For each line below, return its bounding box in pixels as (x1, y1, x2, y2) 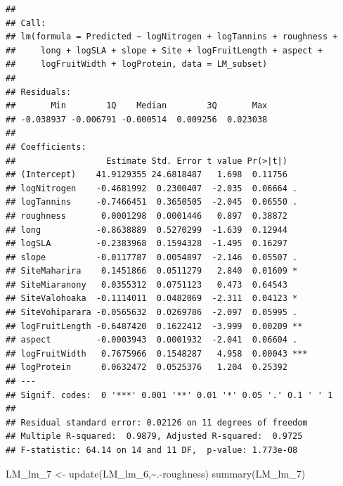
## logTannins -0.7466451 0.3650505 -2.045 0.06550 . (6, 197, 298, 207)
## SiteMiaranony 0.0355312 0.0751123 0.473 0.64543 (6, 279, 287, 290)
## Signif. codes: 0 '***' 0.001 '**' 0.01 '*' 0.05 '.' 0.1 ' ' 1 (6, 390, 333, 400)
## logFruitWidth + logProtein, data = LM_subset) (6, 59, 268, 70)
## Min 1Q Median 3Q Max (6, 101, 268, 111)
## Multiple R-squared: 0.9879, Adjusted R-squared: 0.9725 (6, 431, 303, 442)
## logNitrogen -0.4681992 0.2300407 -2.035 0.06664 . (6, 183, 298, 193)
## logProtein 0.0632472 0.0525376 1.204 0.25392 (6, 362, 287, 373)
